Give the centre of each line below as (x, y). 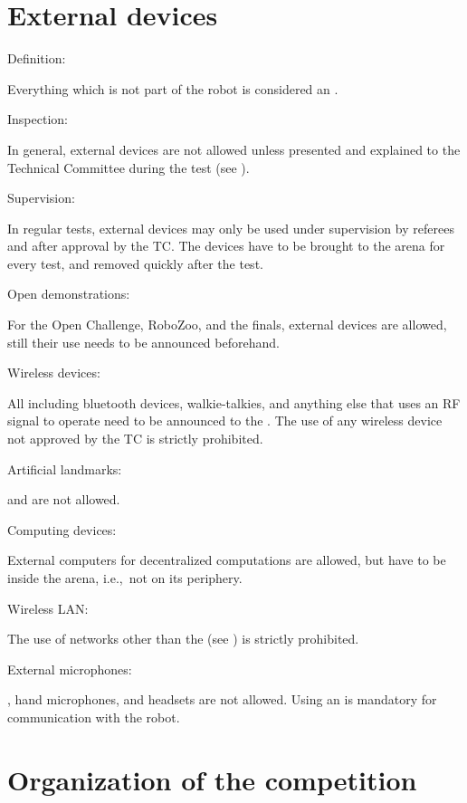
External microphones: (70, 669)
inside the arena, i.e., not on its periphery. (125, 578)
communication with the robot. (94, 717)
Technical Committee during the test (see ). (129, 167)
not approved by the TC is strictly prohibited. (135, 439)
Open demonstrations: (69, 294)
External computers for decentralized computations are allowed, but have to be (227, 560)
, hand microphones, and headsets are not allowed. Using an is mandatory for (222, 699)
